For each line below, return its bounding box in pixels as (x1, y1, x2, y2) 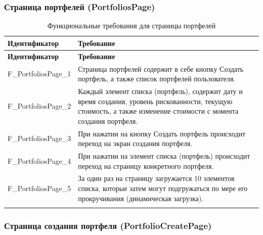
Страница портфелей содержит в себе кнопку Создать (78, 63, 244, 74)
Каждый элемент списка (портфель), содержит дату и (78, 85, 243, 96)
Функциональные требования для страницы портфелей (47, 20, 216, 31)
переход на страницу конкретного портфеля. (78, 160, 214, 171)
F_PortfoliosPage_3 (8, 133, 71, 144)
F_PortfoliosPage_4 (8, 155, 71, 166)
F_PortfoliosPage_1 (8, 68, 71, 79)
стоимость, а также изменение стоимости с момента (78, 106, 239, 116)
